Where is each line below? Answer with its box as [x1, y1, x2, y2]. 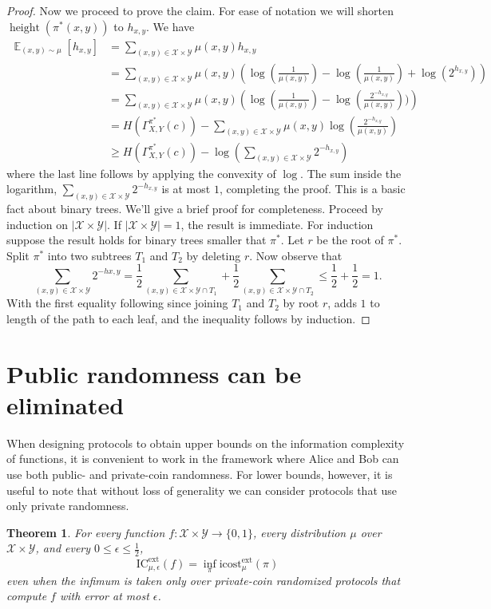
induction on [6, 216, 69, 232]
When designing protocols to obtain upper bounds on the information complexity [6, 434, 405, 451]
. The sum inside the [300, 164, 402, 181]
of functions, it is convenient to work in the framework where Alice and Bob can [6, 450, 399, 467]
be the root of [316, 231, 384, 248]
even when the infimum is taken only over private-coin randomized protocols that [6, 571, 401, 588]
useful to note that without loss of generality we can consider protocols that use [6, 481, 398, 498]
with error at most [59, 587, 149, 604]
